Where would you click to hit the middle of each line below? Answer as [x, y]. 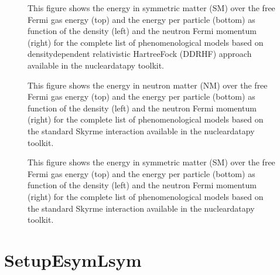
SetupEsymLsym [73, 259]
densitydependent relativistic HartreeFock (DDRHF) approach [140, 54]
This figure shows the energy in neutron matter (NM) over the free [148, 85]
